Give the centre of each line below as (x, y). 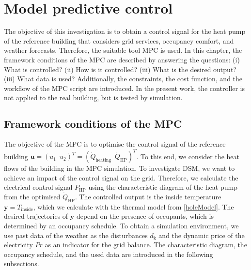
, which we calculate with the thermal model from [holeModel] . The (133, 206)
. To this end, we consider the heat (188, 156)
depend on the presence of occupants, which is (145, 216)
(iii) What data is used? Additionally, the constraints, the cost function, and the (123, 79)
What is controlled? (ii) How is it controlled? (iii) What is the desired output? (120, 69)
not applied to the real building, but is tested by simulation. (93, 97)
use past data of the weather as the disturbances (76, 235)
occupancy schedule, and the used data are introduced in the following (109, 254)
